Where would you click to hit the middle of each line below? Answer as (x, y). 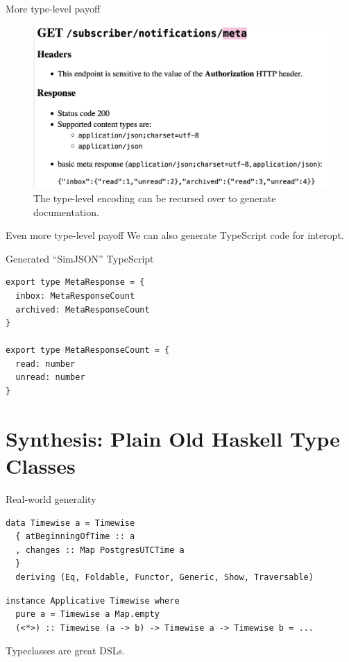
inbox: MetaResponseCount (75, 296)
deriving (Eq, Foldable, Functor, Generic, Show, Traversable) (164, 577)
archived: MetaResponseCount (83, 309)
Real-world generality (51, 498)
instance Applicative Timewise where (93, 601)
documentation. (66, 212)
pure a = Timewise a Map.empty (87, 614)
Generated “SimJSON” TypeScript (80, 258)
